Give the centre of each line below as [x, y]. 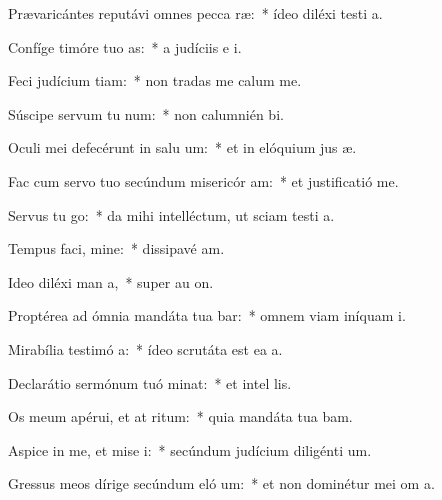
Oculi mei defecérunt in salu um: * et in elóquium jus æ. [182, 147]
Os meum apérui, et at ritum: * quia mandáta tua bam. [180, 416]
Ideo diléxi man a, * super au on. [111, 281]
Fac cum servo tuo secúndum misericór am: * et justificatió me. [203, 180]
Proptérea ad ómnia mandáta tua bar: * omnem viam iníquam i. [207, 315]
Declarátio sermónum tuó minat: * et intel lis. [150, 382]
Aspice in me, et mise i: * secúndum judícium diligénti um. [190, 449]
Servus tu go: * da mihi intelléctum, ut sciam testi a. [171, 214]
